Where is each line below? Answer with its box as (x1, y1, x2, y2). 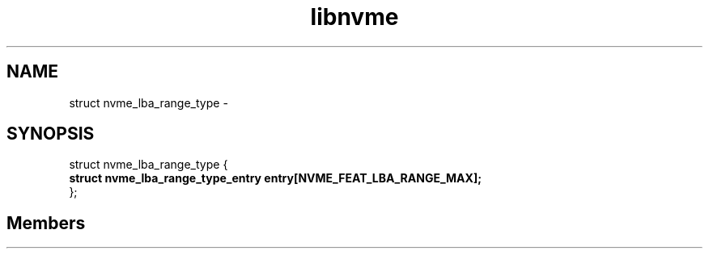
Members (6, 212, 86, 233)
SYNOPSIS (6, 123, 95, 144)
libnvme (310, 3, 399, 31)
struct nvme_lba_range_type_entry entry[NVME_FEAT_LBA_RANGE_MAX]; (69, 171, 482, 186)
